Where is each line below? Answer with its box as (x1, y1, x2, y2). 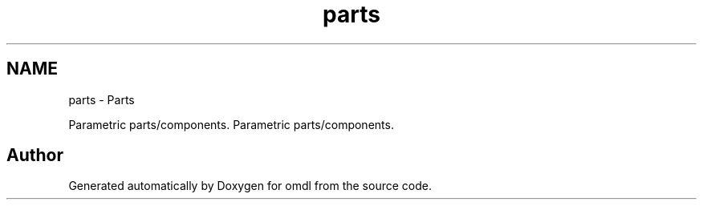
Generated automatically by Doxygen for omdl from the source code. (68, 179, 432, 193)
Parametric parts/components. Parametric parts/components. (68, 117, 394, 131)
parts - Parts (68, 92, 135, 107)
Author (6, 145, 63, 166)
